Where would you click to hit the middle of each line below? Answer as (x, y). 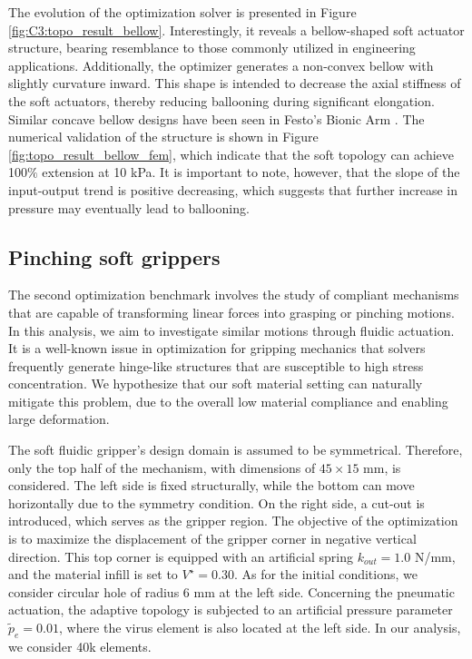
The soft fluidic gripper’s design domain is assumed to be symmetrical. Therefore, (236, 450)
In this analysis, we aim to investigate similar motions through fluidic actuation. (231, 330)
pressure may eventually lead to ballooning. (129, 207)
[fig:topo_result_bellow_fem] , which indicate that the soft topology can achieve (231, 154)
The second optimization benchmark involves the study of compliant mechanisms (234, 295)
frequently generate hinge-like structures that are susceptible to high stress (216, 365)
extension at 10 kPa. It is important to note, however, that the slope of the (251, 172)
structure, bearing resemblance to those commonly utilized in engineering (212, 48)
